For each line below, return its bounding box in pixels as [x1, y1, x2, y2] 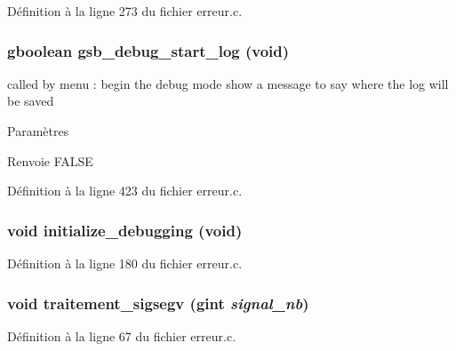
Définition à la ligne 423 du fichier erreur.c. [7, 181, 243, 200]
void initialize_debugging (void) [7, 219, 243, 241]
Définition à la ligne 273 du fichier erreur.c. [7, 2, 243, 20]
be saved [7, 92, 54, 110]
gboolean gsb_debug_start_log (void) [7, 39, 290, 61]
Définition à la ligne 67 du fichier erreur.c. [7, 326, 236, 345]
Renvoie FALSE [7, 151, 93, 170]
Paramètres [7, 122, 69, 140]
